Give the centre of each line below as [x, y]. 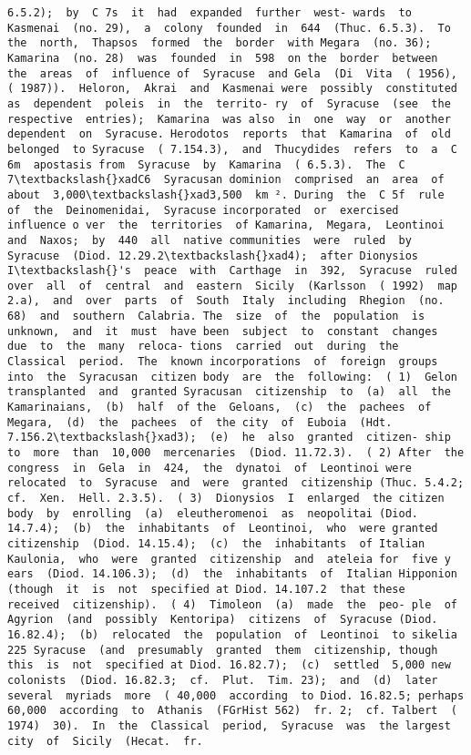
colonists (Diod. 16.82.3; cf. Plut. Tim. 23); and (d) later [223, 680]
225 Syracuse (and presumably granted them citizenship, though [223, 650]
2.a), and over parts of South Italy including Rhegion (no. [226, 301]
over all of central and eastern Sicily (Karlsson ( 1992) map [232, 286]
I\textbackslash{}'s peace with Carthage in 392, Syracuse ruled [232, 271]
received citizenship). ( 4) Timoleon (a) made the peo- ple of [232, 604]
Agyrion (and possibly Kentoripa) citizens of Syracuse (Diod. [223, 620]
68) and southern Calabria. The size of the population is [216, 316]
